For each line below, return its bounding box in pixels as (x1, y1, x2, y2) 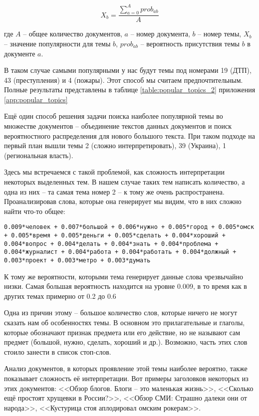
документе (4, 48, 35, 58)
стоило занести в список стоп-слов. (4, 346, 111, 357)
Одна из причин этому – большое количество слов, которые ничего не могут (4, 307, 238, 318)
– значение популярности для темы (4, 38, 111, 48)
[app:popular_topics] (4, 94, 68, 104)
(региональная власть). (4, 150, 73, 160)
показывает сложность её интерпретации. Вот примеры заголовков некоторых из (4, 373, 249, 384)
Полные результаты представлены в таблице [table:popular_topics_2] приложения (4, 84, 256, 95)
